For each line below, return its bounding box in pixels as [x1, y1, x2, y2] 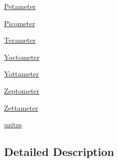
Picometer [4, 18, 35, 28]
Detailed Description [4, 144, 114, 159]
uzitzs [4, 119, 22, 130]
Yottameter [4, 68, 39, 79]
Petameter [4, 1, 36, 11]
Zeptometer [4, 85, 40, 96]
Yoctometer [4, 51, 40, 62]
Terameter [4, 35, 36, 45]
